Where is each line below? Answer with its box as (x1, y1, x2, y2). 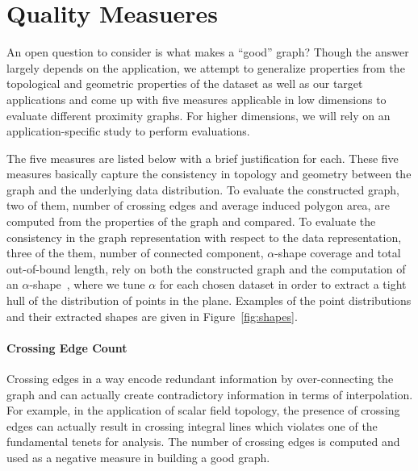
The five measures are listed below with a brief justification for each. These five (6, 149, 399, 166)
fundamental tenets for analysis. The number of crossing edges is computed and (6, 433, 400, 450)
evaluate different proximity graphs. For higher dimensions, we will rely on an (6, 106, 391, 123)
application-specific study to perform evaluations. (6, 123, 250, 140)
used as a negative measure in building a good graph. (6, 448, 270, 465)
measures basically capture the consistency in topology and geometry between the (6, 165, 412, 182)
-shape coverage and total (274, 244, 401, 261)
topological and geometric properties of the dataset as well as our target (6, 75, 363, 92)
